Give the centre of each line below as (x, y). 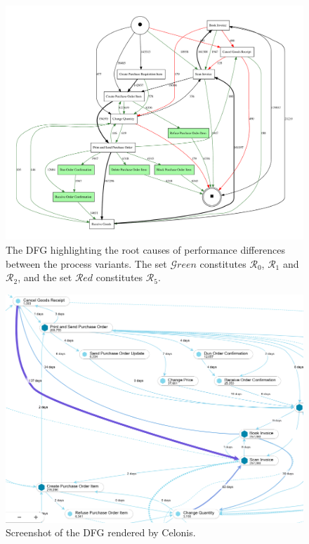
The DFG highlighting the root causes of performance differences (145, 249)
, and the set (45, 277)
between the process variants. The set (86, 263)
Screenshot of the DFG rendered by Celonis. (101, 532)
